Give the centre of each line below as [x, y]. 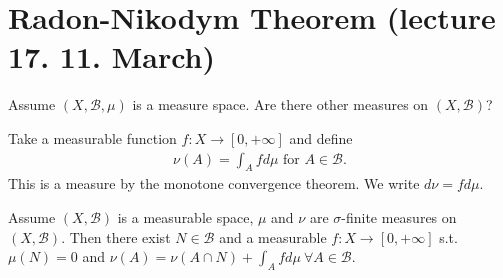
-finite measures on [399, 216]
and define [321, 137]
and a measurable [273, 236]
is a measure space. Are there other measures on [280, 104]
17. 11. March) [112, 56]
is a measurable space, [185, 216]
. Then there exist [116, 236]
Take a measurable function [92, 137]
